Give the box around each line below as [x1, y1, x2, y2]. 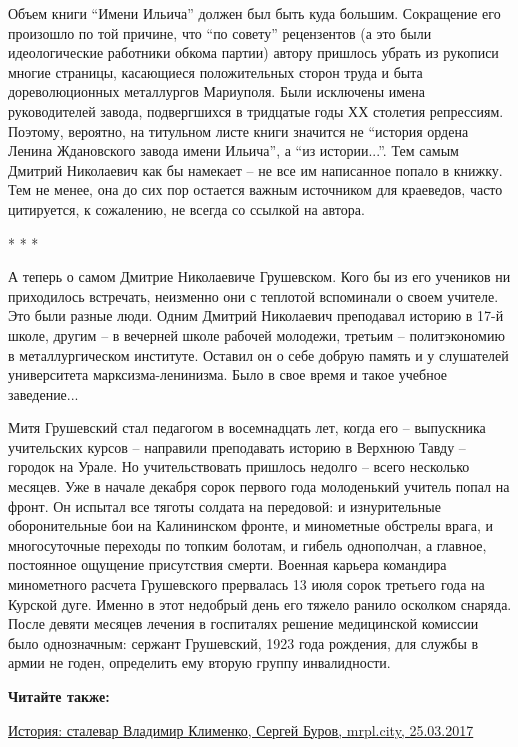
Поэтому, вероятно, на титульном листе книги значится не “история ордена [8, 120, 469, 141]
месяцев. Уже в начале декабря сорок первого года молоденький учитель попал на [8, 476, 510, 497]
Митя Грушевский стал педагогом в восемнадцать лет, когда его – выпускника [8, 417, 486, 438]
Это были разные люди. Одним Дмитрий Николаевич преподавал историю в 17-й [8, 305, 504, 326]
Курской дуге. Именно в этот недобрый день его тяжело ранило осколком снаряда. [8, 593, 512, 614]
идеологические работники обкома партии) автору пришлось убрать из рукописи [8, 42, 499, 63]
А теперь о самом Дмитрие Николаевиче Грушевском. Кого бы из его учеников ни [8, 266, 511, 287]
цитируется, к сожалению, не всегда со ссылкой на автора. [8, 198, 365, 219]
